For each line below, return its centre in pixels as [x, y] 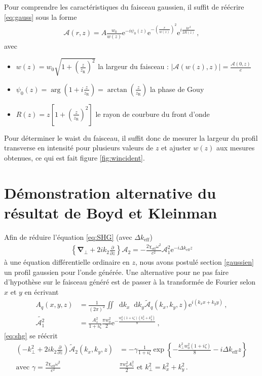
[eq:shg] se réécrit [31, 335]
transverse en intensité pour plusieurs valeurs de [79, 148]
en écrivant [42, 292]
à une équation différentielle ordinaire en [67, 262]
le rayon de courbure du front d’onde [153, 114]
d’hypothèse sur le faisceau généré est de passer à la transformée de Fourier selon [130, 282]
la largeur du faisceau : [133, 66]
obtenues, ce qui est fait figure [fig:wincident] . [74, 157]
